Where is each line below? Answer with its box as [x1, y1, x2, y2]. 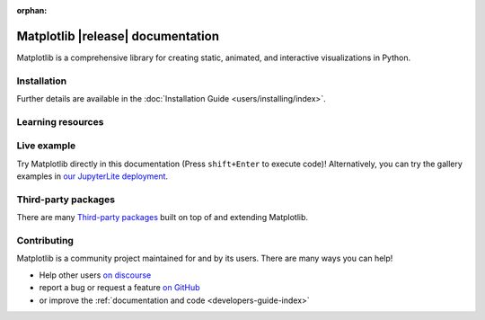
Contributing [16, 235, 74, 247]
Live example [16, 139, 76, 152]
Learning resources [16, 115, 104, 128]
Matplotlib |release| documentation [16, 28, 220, 44]
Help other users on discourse [39, 270, 152, 280]
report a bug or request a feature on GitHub [39, 282, 201, 293]
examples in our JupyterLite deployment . [16, 171, 169, 182]
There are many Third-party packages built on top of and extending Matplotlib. [16, 212, 309, 223]
